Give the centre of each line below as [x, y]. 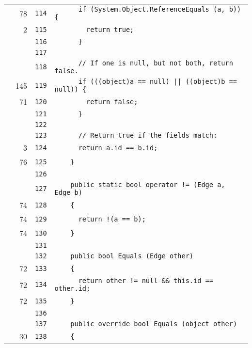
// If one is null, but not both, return [156, 63]
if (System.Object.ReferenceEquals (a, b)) [160, 9]
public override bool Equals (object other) [154, 324]
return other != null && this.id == [146, 281]
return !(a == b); [112, 219]
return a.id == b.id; [118, 148]
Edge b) [68, 192]
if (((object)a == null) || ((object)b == [158, 81]
